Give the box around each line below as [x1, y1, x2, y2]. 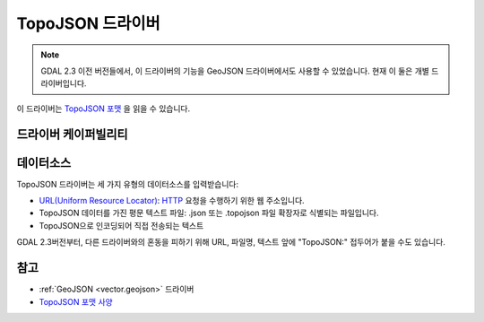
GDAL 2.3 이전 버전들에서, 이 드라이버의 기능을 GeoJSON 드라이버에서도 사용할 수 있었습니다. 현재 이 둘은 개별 [40, 65, 430, 76]
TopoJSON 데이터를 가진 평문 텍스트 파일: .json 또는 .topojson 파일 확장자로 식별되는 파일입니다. [39, 207, 380, 219]
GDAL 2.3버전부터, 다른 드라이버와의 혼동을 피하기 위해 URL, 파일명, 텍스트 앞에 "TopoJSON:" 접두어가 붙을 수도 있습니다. [16, 237, 445, 248]
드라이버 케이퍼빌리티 [16, 126, 129, 142]
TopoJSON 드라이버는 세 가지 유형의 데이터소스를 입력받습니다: [16, 178, 239, 189]
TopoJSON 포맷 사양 [39, 296, 113, 307]
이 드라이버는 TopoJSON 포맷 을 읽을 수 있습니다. [16, 103, 191, 114]
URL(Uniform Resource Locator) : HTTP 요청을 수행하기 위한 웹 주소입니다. [39, 196, 305, 206]
